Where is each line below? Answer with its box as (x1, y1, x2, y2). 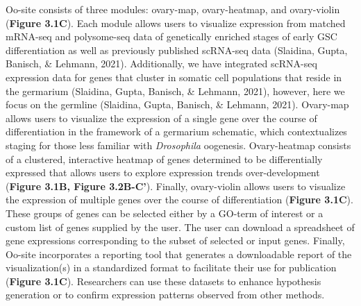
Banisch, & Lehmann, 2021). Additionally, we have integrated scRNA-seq (6, 56, 317, 71)
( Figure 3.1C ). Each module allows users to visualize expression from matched (6, 15, 346, 30)
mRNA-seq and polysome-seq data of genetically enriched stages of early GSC (6, 29, 337, 44)
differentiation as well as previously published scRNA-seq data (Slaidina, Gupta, (6, 42, 348, 57)
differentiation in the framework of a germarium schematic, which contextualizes (6, 124, 347, 139)
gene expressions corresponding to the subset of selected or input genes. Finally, (6, 233, 345, 248)
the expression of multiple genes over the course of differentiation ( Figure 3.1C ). (6, 192, 353, 207)
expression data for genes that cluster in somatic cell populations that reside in (6, 69, 342, 84)
